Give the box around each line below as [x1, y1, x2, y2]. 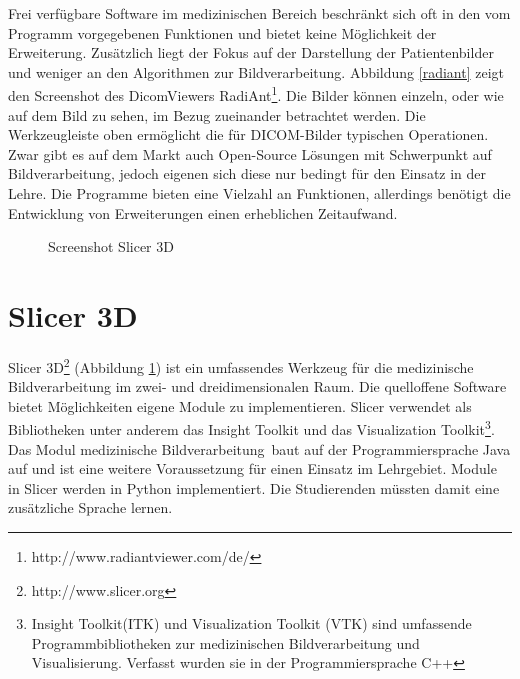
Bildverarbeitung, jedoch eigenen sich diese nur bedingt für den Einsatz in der [8, 163, 487, 184]
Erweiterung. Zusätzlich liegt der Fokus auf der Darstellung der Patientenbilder [8, 42, 494, 63]
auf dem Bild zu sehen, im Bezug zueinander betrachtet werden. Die [8, 104, 426, 125]
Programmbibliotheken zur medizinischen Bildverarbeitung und [31, 632, 420, 653]
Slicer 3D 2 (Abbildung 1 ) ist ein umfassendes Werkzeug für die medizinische [8, 353, 474, 377]
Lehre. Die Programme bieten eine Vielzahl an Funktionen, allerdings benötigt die [8, 183, 511, 203]
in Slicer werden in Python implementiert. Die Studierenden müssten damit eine [8, 477, 500, 498]
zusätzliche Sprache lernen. [8, 497, 173, 518]
